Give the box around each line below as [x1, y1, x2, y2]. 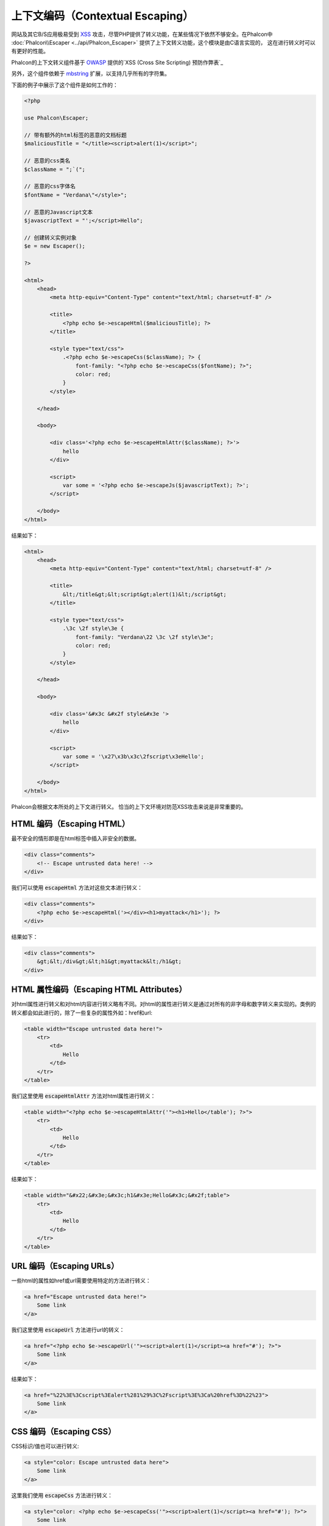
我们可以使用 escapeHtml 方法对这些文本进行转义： [11, 884, 143, 891]
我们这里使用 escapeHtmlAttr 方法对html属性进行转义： [11, 1092, 156, 1099]
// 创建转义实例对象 [24, 234, 77, 241]
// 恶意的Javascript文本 [24, 208, 93, 215]
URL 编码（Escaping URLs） [11, 1260, 119, 1271]
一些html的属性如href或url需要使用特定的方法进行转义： [11, 1277, 152, 1284]
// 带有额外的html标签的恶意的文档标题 [24, 132, 127, 139]
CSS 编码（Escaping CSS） [11, 1426, 116, 1437]
